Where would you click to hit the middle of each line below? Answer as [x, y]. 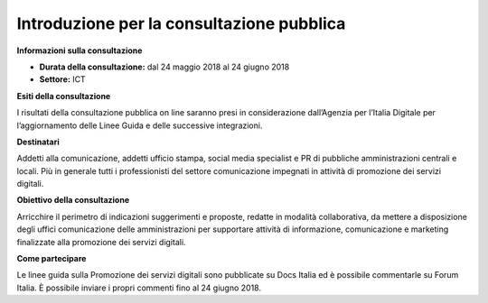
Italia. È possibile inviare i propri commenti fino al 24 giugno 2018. [139, 288]
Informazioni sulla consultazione [80, 50]
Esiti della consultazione [64, 96]
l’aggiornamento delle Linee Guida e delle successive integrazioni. [140, 125]
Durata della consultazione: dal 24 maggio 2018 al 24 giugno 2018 [164, 67]
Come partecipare [52, 259]
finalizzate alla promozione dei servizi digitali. [101, 242]
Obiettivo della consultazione [73, 200]
